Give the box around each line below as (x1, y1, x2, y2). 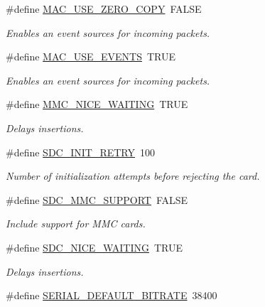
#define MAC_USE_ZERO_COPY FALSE (6, 1, 202, 16)
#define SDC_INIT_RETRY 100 (6, 144, 156, 159)
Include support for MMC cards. (6, 216, 146, 231)
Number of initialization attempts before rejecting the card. (6, 168, 260, 183)
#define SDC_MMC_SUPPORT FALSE (6, 192, 188, 207)
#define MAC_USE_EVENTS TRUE (6, 49, 176, 64)
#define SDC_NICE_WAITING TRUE (6, 239, 183, 254)
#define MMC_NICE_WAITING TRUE (6, 97, 188, 112)
